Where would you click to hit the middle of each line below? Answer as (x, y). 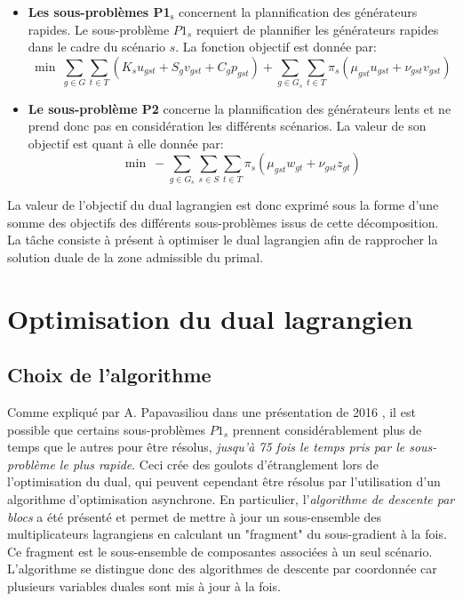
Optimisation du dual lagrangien (210, 318)
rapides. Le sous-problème (99, 29)
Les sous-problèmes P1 (99, 12)
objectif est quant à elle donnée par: (126, 143)
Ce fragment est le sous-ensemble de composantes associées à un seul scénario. (220, 551)
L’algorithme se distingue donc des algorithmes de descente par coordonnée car (222, 569)
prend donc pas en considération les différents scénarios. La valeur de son (227, 126)
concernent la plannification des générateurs (298, 12)
